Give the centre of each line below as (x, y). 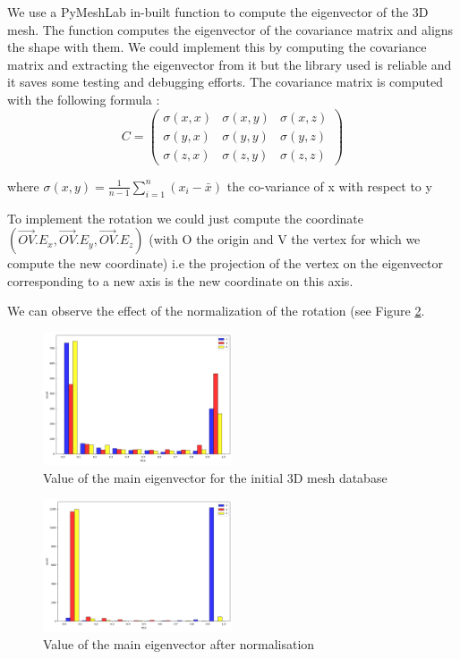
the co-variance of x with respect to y (329, 186)
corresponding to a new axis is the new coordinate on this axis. (180, 280)
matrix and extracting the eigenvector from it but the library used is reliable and (230, 64)
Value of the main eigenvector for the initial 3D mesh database (215, 477)
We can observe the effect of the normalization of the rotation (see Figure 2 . (216, 311)
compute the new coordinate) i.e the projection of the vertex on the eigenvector (226, 263)
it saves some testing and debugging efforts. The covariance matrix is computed (226, 82)
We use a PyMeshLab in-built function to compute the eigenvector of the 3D (218, 12)
